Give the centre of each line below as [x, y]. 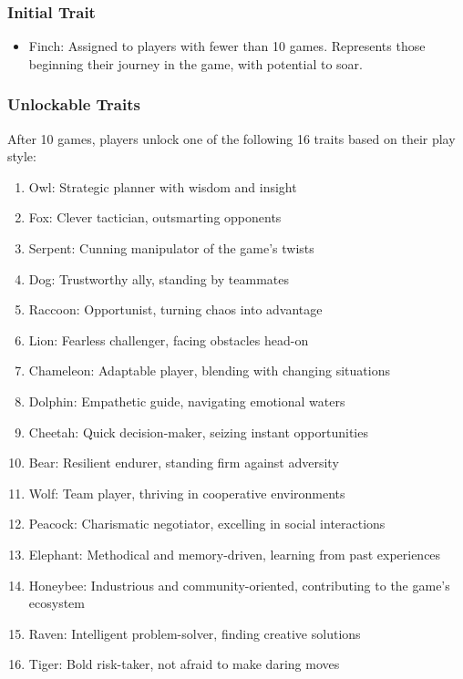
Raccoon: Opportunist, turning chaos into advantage [175, 309]
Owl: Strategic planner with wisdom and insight [163, 186]
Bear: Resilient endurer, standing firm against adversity [184, 463]
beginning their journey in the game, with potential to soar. [195, 63]
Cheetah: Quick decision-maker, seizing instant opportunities [198, 432]
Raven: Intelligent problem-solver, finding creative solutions [195, 633]
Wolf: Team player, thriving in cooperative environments [187, 493]
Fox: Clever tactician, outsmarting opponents [155, 217]
